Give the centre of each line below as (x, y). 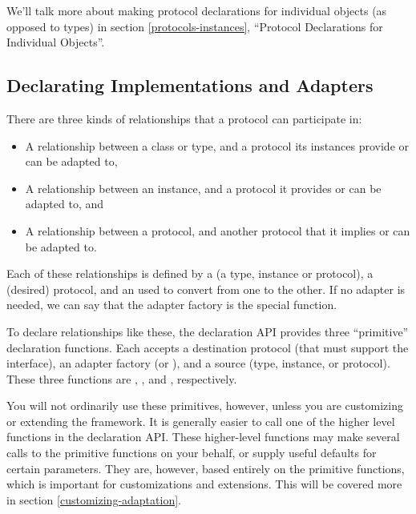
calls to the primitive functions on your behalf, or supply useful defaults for (192, 453)
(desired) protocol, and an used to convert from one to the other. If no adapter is (206, 289)
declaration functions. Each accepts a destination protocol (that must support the (208, 347)
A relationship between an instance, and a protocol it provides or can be (203, 188)
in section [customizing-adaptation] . (94, 499)
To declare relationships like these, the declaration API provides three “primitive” (208, 331)
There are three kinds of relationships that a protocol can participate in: (184, 118)
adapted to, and (65, 204)
